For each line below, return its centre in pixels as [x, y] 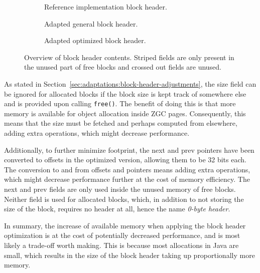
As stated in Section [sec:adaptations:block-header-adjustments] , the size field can [130, 83]
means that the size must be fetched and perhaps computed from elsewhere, [121, 123]
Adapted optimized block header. [95, 40]
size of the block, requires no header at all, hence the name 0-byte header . [117, 209]
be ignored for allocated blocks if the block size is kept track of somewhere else [125, 93]
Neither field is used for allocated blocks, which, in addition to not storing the [124, 199]
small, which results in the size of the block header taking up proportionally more [129, 255]
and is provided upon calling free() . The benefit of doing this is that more [120, 103]
